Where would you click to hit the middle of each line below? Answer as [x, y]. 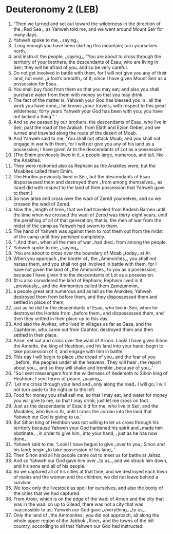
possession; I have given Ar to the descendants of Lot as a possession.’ [89, 149]
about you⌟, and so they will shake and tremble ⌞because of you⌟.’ [83, 367]
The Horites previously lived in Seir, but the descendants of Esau [82, 176]
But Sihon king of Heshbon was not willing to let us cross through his [86, 422]
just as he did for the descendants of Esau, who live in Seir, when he [85, 307]
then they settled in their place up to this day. [61, 318]
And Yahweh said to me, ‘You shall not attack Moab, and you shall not [87, 138]
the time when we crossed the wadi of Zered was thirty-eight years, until [90, 215]
